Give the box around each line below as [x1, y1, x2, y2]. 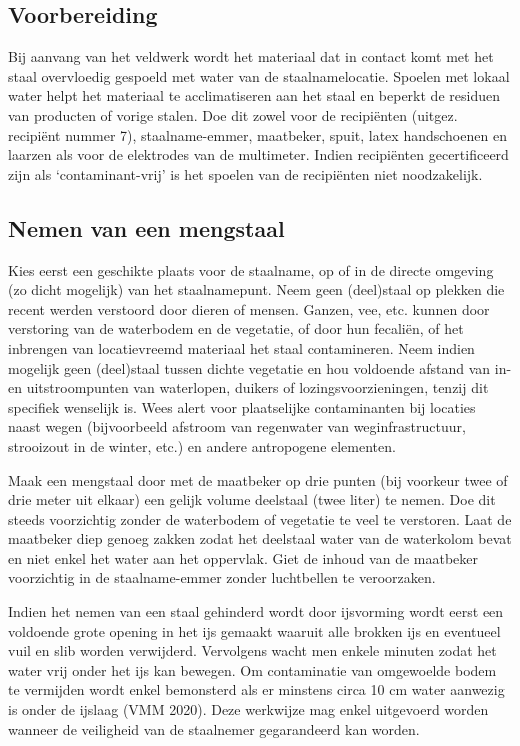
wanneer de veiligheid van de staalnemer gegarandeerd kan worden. [8, 718, 420, 739]
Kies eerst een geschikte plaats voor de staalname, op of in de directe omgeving [8, 259, 494, 280]
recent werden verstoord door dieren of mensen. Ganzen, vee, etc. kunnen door [8, 298, 490, 319]
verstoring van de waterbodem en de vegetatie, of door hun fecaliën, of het [8, 318, 464, 339]
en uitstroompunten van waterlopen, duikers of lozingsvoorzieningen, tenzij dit [8, 377, 489, 398]
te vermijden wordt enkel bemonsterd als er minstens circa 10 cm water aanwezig [8, 679, 505, 700]
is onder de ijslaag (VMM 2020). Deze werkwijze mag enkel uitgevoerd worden [8, 699, 489, 720]
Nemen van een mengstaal [8, 212, 285, 243]
